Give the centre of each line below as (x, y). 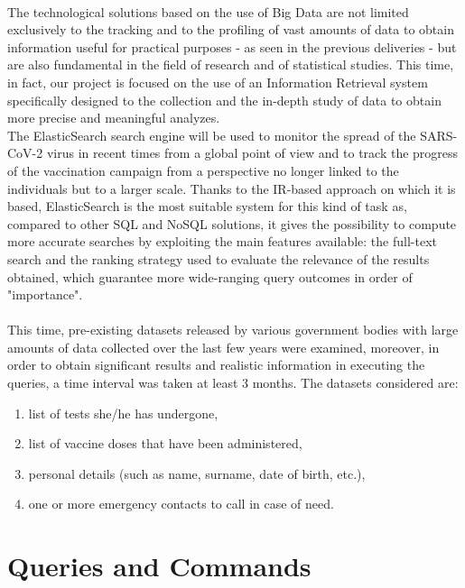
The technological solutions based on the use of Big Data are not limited (208, 11)
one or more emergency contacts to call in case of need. (181, 504)
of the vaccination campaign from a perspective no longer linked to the (203, 170)
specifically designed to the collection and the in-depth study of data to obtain (224, 100)
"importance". (45, 294)
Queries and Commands (159, 566)
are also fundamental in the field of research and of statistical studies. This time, (231, 64)
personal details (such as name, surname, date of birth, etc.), (197, 473)
